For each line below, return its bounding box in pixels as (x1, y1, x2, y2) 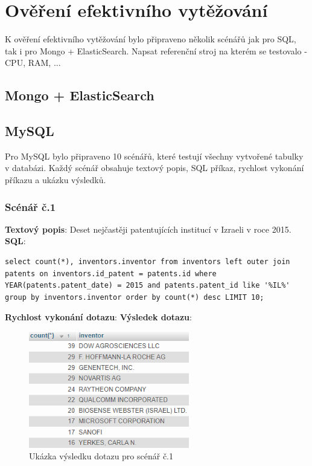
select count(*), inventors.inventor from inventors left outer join (5, 257, 290, 267)
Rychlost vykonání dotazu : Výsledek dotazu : (5, 311, 192, 323)
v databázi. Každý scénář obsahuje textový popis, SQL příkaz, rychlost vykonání (5, 161, 304, 174)
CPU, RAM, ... (5, 56, 61, 69)
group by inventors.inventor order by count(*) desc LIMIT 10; (5, 293, 264, 302)
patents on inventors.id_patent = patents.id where (5, 269, 217, 278)
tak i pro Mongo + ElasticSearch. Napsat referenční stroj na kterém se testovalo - (5, 44, 307, 57)
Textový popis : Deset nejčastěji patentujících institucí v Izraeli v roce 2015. (5, 222, 291, 235)
